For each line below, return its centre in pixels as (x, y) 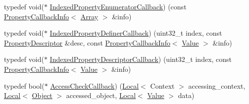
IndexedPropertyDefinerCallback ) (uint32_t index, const (136, 33)
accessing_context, (217, 85)
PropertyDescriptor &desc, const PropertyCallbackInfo (87, 42)
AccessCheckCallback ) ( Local (95, 85)
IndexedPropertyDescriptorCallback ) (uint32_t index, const (141, 59)
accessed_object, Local (101, 95)
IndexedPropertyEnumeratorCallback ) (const (118, 6)
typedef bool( (24, 85)
